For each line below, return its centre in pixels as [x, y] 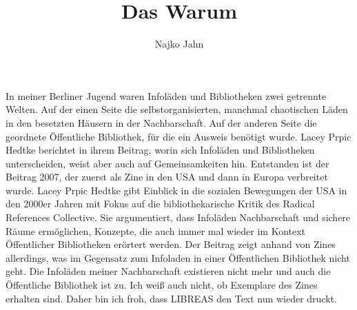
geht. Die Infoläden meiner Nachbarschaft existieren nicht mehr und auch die [168, 271]
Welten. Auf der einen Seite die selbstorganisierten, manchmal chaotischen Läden [177, 109]
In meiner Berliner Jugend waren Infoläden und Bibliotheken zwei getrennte [166, 95]
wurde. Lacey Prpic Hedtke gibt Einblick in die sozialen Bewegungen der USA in [176, 190]
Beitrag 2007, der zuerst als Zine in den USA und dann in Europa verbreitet [167, 177]
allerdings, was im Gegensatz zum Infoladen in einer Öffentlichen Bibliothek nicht [178, 257]
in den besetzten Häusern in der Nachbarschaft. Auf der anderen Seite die [161, 122]
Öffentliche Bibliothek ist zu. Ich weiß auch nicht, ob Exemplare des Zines [162, 285]
